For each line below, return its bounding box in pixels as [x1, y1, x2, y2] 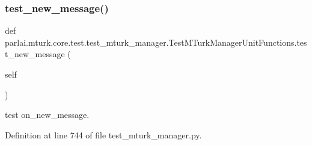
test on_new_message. [5, 108, 90, 121]
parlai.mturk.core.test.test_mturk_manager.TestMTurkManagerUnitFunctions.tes [5, 35, 307, 48]
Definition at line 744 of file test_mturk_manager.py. [5, 128, 202, 141]
